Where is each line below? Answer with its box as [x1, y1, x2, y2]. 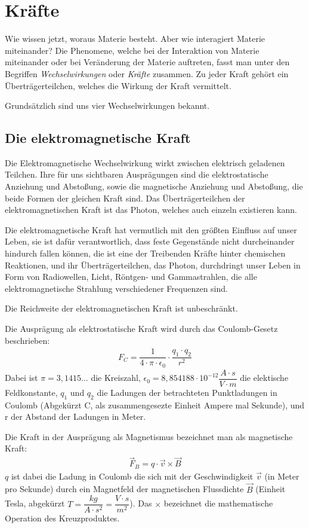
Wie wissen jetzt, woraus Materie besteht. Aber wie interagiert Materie [5, 32, 265, 45]
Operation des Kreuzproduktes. [5, 512, 120, 524]
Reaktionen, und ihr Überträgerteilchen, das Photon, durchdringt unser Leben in [5, 258, 301, 271]
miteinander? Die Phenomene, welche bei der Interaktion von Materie [5, 44, 259, 56]
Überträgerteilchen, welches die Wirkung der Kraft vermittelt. [5, 79, 231, 91]
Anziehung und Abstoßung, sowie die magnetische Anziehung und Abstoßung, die [5, 180, 303, 193]
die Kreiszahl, [91, 371, 141, 384]
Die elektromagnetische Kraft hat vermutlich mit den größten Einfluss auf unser [5, 223, 297, 236]
